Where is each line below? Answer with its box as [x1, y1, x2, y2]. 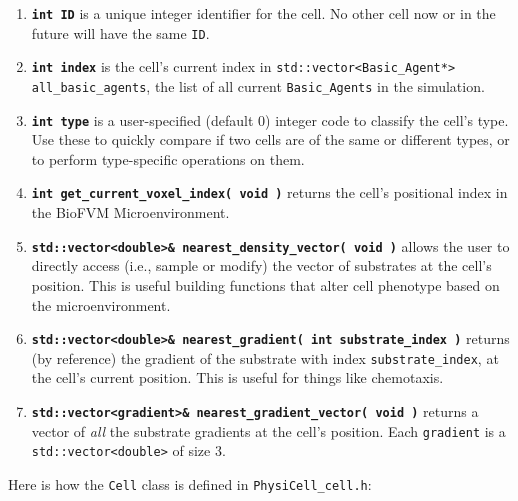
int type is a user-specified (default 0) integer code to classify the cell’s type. [31, 109, 509, 130]
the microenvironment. [31, 294, 171, 315]
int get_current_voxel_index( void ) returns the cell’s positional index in [31, 182, 508, 203]
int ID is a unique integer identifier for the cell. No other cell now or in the [31, 3, 496, 23]
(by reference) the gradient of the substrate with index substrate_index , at [31, 347, 499, 368]
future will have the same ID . [31, 22, 210, 43]
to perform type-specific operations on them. [31, 148, 305, 169]
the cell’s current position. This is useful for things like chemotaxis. [31, 367, 444, 388]
